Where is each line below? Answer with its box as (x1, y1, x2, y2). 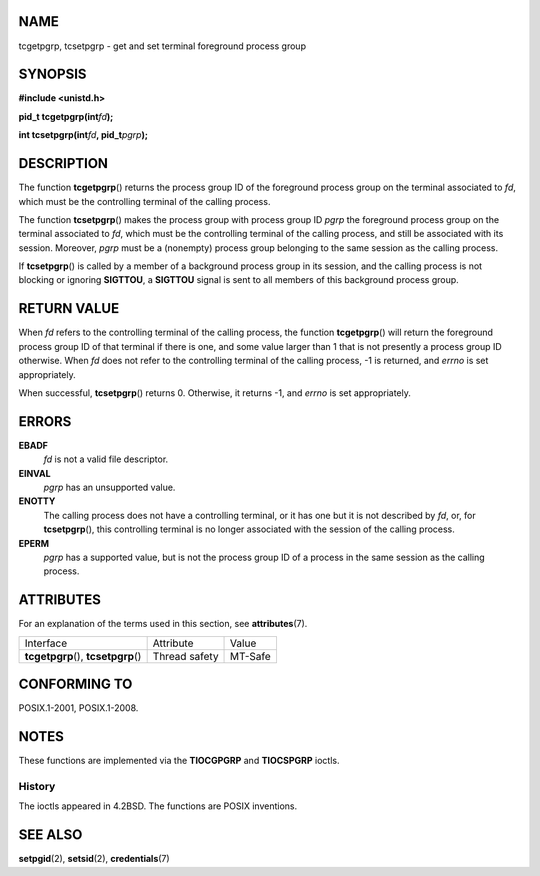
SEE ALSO (18, 826, 83, 844)
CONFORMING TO (18, 676, 133, 693)
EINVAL (18, 467, 51, 479)
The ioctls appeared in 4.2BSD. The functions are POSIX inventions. (18, 800, 298, 812)
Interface (24, 636, 68, 650)
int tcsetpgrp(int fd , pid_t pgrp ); (18, 129, 149, 141)
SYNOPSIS (18, 66, 87, 83)
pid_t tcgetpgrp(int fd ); (18, 110, 114, 122)
